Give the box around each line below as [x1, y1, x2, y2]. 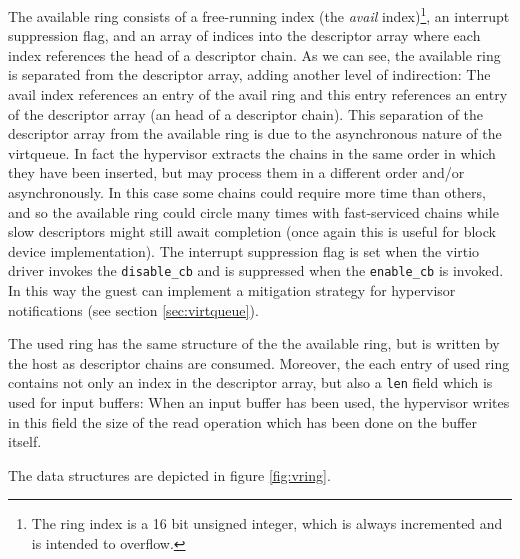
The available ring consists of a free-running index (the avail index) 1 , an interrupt [8, 3, 510, 26]
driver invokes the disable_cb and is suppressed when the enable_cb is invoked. [8, 260, 504, 281]
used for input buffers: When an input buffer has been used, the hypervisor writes [8, 392, 510, 413]
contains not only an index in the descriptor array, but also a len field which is [8, 372, 493, 393]
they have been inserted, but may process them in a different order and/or [8, 162, 465, 183]
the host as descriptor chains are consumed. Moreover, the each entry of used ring [8, 352, 510, 373]
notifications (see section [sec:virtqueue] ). [8, 299, 259, 320]
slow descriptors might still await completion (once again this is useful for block [8, 221, 496, 242]
